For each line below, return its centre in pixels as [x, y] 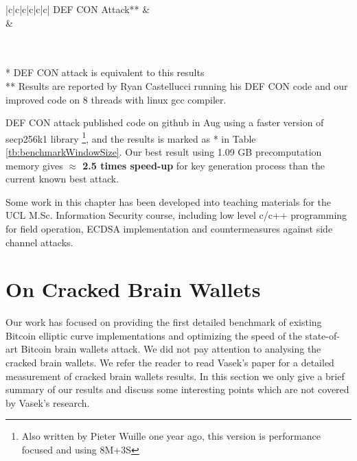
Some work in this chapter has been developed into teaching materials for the [169, 201]
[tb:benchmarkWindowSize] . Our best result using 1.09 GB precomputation [164, 152]
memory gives [34, 165]
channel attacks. [39, 242]
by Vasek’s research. [48, 402]
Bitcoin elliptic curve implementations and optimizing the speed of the [154, 335]
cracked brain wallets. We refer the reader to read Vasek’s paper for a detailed [170, 363]
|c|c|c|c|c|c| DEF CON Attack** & [78, 9]
